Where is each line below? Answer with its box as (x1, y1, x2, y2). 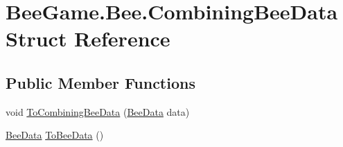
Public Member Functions (6, 71, 195, 93)
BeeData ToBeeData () (6, 128, 104, 142)
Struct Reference (6, 24, 170, 53)
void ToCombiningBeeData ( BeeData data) (6, 104, 190, 119)
